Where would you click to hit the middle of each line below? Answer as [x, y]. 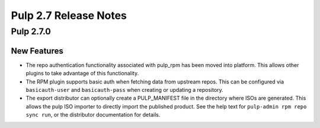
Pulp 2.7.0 [31, 31]
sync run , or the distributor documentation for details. [93, 115]
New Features [37, 51]
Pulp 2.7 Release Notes [69, 15]
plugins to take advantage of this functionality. [82, 73]
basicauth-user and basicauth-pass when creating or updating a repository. [124, 89]
